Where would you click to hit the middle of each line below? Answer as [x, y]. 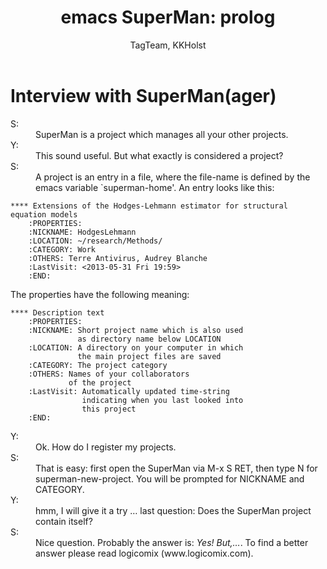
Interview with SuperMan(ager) [143, 95]
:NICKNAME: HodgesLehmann [82, 232]
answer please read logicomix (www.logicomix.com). [144, 553]
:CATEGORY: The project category [98, 365]
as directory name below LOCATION [149, 339]
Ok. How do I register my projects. [106, 447]
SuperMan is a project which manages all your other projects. [162, 134]
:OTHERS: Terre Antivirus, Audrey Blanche [118, 258]
